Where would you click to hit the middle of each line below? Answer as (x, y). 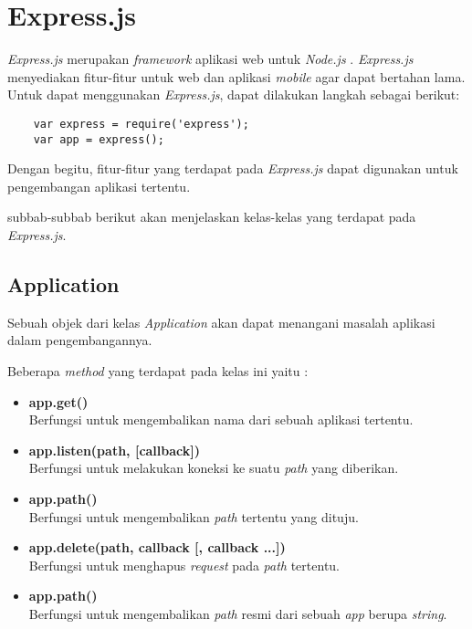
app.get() (58, 401)
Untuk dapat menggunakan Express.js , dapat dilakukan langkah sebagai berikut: (234, 94)
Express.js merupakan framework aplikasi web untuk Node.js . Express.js (210, 59)
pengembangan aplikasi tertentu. (99, 186)
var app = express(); (99, 139)
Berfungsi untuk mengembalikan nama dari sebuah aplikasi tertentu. (221, 419)
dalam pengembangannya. (80, 340)
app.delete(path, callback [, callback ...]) (157, 547)
